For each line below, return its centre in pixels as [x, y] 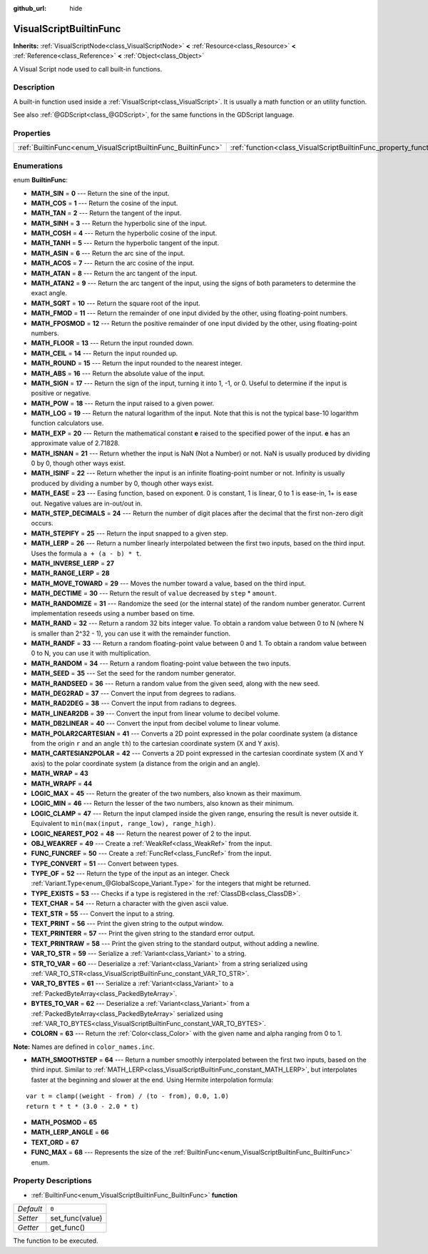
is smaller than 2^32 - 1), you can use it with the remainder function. [131, 633]
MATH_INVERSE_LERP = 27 [72, 563]
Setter [28, 1218]
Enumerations [38, 166]
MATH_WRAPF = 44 [62, 784]
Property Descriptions [52, 1181]
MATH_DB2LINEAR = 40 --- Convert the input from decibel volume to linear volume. [156, 724]
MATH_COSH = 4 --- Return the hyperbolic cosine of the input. [124, 233]
